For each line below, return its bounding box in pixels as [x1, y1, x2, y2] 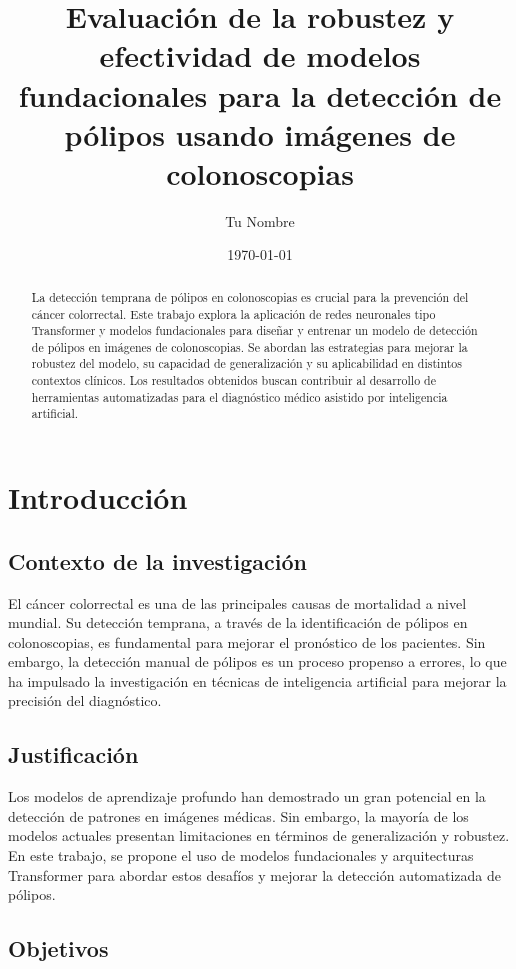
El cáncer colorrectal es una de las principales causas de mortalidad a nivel [8, 592, 467, 613]
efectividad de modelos [99, 35, 421, 76]
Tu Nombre [225, 210, 295, 231]
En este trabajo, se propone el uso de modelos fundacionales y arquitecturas [8, 845, 474, 866]
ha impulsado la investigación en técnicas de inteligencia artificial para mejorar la [8, 670, 507, 691]
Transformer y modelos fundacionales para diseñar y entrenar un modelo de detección [31, 322, 478, 339]
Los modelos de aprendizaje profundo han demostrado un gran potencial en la [8, 786, 486, 807]
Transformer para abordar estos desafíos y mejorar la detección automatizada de [8, 864, 502, 885]
